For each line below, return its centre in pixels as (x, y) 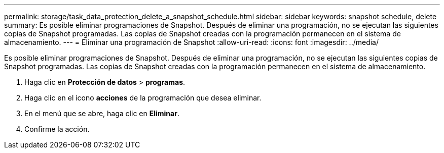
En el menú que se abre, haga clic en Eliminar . (102, 113)
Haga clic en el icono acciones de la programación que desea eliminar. (143, 98)
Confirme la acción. (57, 129)
